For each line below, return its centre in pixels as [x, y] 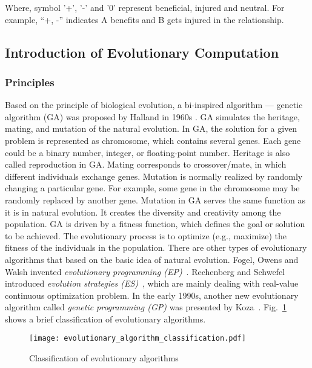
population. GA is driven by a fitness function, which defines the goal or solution [155, 224]
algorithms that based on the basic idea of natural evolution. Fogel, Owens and [152, 259]
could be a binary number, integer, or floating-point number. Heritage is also [148, 152]
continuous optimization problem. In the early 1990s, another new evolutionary [152, 295]
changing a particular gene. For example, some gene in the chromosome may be [152, 188]
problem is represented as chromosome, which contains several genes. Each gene [153, 140]
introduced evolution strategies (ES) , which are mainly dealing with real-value [152, 283]
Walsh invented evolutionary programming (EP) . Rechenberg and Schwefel [145, 271]
